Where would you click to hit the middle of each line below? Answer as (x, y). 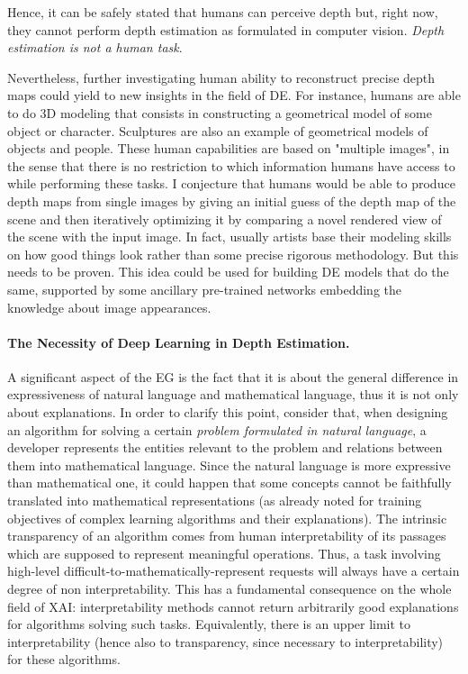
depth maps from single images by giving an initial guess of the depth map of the (232, 200)
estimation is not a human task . (95, 47)
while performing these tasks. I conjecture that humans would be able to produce (231, 183)
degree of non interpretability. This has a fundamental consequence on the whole (229, 589)
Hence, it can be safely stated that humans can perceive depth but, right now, (223, 12)
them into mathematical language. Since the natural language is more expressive (229, 465)
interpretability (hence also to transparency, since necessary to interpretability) (225, 641)
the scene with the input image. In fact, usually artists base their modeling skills (229, 237)
